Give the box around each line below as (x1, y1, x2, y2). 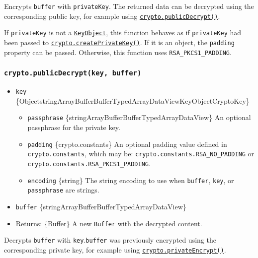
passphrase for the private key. (27, 122, 120, 132)
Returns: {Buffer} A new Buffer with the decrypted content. (15, 218, 202, 228)
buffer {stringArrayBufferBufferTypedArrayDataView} (15, 201, 186, 211)
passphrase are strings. (27, 185, 99, 195)
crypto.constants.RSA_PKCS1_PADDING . (27, 158, 151, 168)
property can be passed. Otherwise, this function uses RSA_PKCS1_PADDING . (4, 47, 232, 57)
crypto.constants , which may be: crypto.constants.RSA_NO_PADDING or (27, 148, 255, 159)
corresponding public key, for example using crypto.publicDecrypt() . (4, 10, 220, 21)
